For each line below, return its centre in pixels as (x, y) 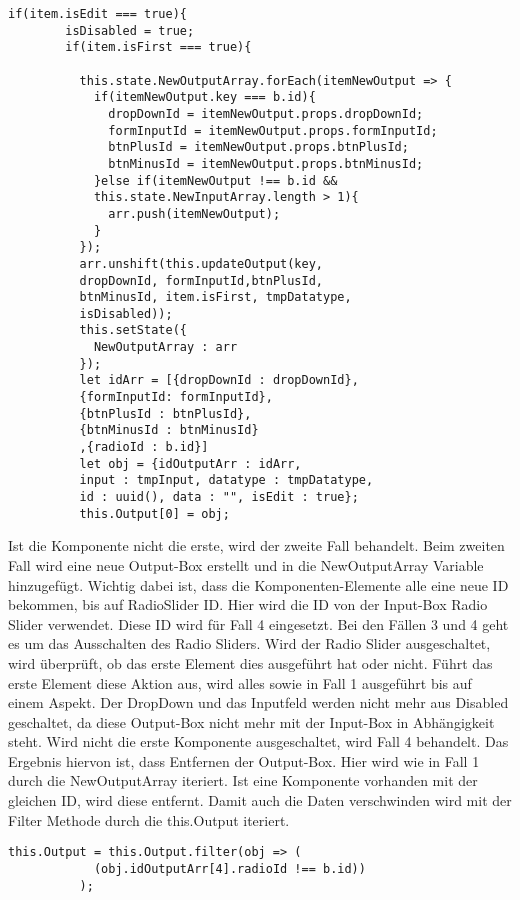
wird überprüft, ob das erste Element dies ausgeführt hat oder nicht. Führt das (250, 662)
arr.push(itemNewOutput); (194, 213)
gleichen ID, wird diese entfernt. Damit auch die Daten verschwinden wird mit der (260, 800)
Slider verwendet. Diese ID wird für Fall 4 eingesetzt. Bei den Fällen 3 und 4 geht (258, 623)
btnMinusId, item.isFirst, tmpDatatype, (215, 297)
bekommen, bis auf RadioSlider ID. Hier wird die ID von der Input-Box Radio (248, 604)
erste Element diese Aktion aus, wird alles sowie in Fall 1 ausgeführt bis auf (240, 682)
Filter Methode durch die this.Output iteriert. (149, 819)
